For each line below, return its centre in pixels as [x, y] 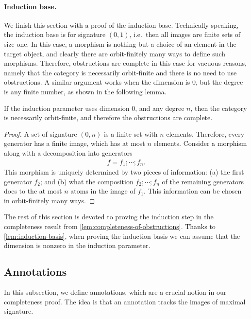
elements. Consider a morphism [200, 143]
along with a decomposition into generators [68, 152]
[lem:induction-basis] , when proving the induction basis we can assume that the [122, 236]
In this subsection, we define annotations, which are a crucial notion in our [115, 292]
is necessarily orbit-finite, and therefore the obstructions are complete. [108, 117]
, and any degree [160, 108]
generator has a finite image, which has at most [75, 143]
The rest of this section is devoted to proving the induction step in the [109, 217]
